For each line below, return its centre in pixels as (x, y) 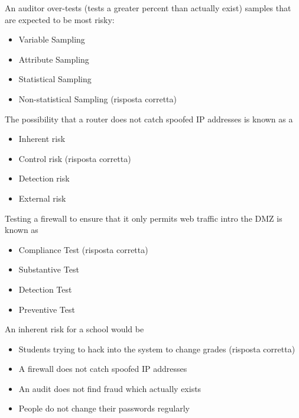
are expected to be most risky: (60, 19)
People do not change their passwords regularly (104, 408)
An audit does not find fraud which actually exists (110, 388)
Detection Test (45, 289)
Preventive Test (47, 309)
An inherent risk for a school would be (74, 329)
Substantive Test (49, 269)
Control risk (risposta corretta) (75, 158)
